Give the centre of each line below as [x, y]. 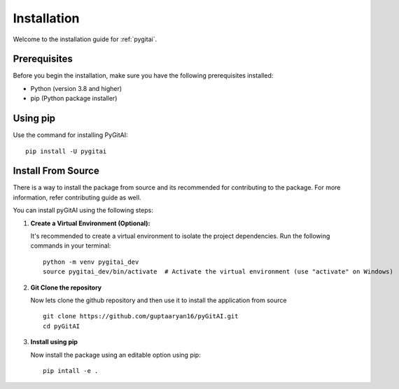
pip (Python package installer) [74, 99]
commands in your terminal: [71, 246]
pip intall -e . [71, 370]
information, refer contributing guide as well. [77, 197]
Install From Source [56, 171]
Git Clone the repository [66, 288]
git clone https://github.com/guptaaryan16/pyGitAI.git [141, 316]
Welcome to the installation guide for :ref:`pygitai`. [85, 39]
